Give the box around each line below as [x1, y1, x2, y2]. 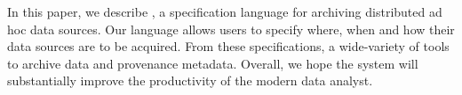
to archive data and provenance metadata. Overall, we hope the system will [7, 54, 418, 72]
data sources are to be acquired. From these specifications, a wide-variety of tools [7, 37, 450, 55]
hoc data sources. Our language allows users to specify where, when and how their [7, 19, 455, 38]
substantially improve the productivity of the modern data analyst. [7, 71, 373, 90]
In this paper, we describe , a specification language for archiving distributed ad [7, 3, 442, 20]
